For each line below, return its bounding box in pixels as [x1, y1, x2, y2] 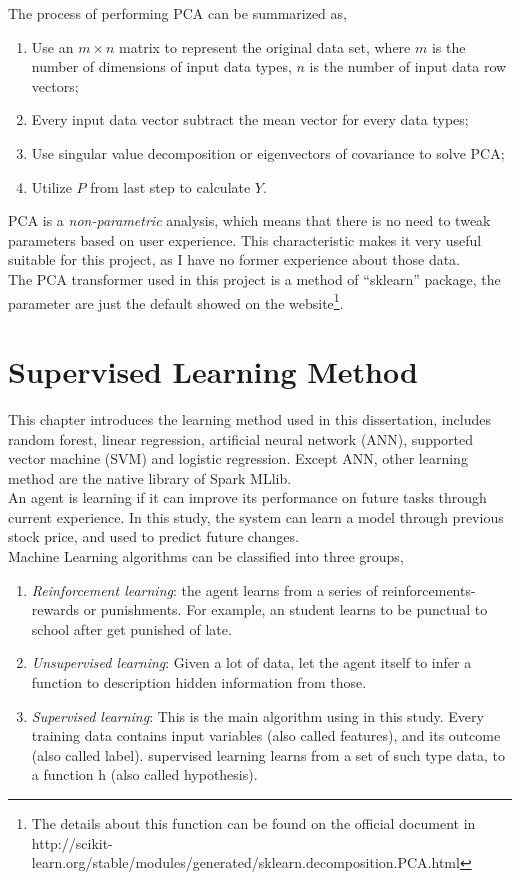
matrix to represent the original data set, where [119, 36, 411, 57]
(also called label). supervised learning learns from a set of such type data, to [31, 744, 505, 765]
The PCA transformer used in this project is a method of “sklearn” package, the [8, 268, 501, 289]
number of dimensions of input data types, [31, 56, 292, 77]
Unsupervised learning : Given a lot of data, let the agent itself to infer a [31, 652, 472, 673]
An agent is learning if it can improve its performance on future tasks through [8, 487, 487, 508]
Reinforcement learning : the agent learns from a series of [31, 579, 378, 600]
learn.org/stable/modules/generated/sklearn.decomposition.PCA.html [31, 852, 460, 873]
